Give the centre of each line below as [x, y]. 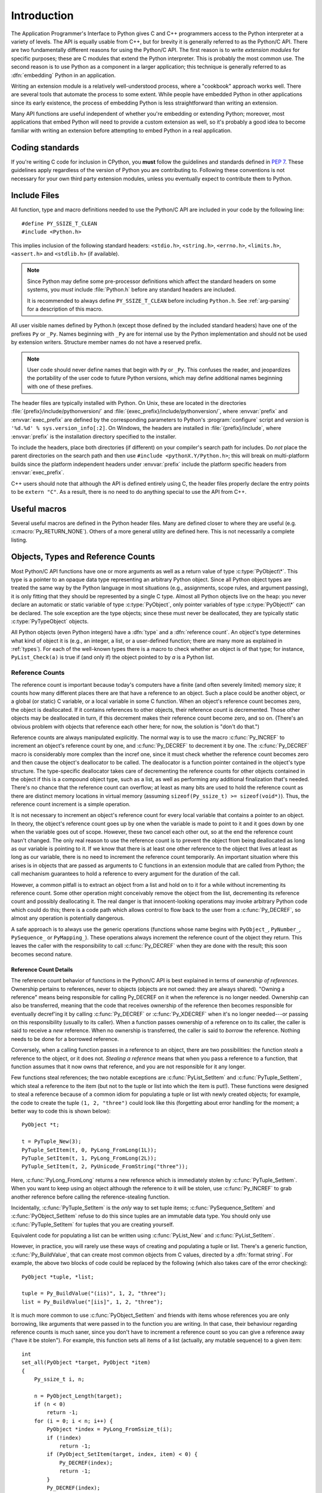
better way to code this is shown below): [61, 1111]
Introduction [42, 16]
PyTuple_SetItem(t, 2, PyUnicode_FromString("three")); [105, 1167]
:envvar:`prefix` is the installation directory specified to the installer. [94, 437]
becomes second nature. [42, 954]
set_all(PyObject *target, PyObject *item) [86, 1363]
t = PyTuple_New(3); [52, 1142]
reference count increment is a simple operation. [71, 804]
